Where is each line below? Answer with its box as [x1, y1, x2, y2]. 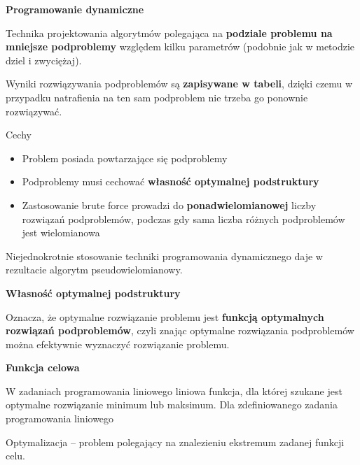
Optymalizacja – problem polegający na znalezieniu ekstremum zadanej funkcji [6, 434, 345, 449]
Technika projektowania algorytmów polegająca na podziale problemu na [6, 25, 333, 40]
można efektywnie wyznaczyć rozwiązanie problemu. [6, 336, 230, 351]
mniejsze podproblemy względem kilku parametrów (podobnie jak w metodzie [6, 39, 355, 54]
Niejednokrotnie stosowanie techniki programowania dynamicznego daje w [6, 248, 323, 263]
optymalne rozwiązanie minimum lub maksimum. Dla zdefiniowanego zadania [6, 397, 338, 412]
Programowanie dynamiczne [6, 2, 144, 16]
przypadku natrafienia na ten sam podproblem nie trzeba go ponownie [6, 90, 308, 104]
